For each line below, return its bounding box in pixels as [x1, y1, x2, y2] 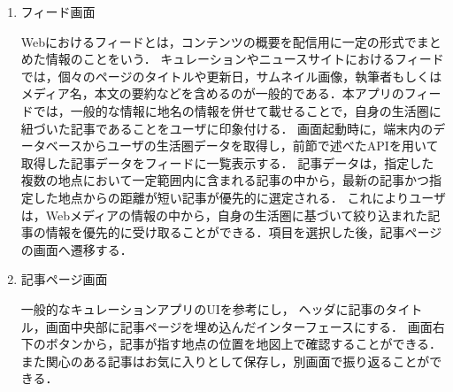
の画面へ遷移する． [20, 240, 133, 258]
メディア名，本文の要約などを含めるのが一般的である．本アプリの [20, 84, 404, 103]
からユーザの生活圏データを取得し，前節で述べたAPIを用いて [82, 136, 439, 155]
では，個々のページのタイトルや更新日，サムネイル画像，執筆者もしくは [20, 66, 442, 85]
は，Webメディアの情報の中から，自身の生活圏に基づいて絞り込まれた [20, 205, 428, 224]
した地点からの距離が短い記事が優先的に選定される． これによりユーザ [33, 188, 446, 206]
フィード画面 [20, 3, 96, 20]
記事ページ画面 [20, 270, 108, 288]
